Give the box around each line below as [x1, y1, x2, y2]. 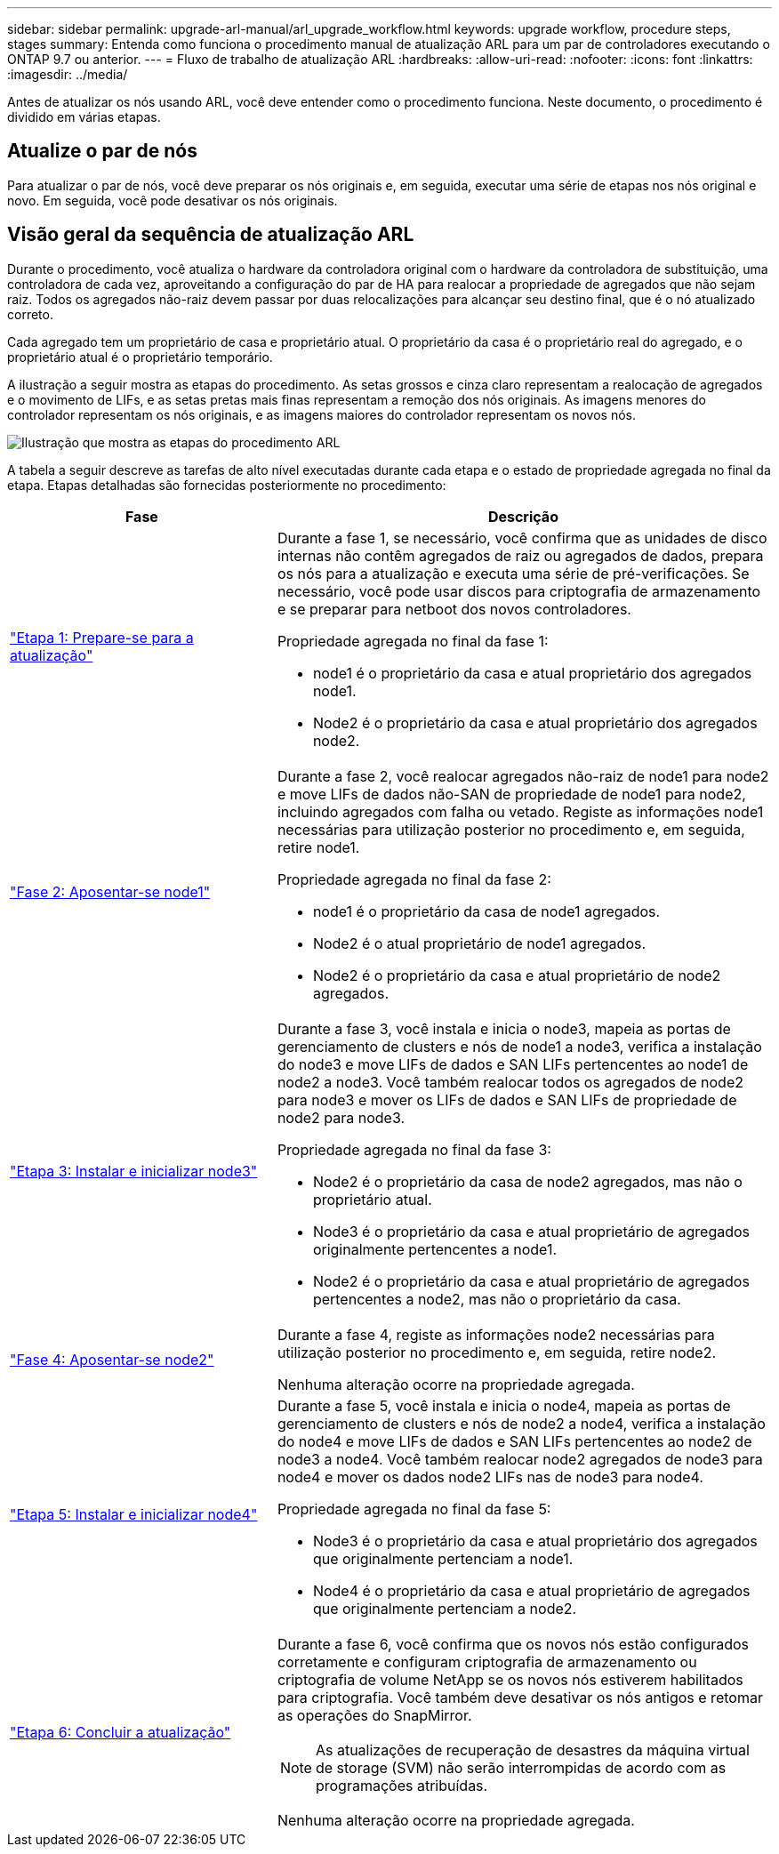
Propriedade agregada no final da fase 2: [277, 870, 551, 888]
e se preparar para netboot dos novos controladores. [277, 599, 631, 618]
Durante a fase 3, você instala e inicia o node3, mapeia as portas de [277, 1019, 731, 1038]
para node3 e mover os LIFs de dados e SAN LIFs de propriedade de [277, 1090, 737, 1109]
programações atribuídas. [315, 1776, 488, 1794]
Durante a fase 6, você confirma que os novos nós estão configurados [277, 1634, 750, 1653]
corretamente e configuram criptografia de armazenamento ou [277, 1652, 697, 1671]
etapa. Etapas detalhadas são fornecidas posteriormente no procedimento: [7, 477, 446, 493]
